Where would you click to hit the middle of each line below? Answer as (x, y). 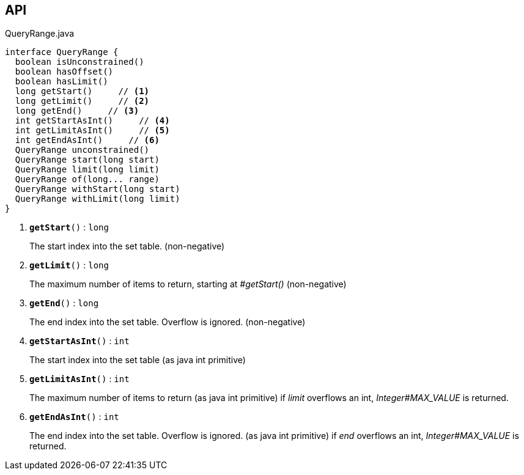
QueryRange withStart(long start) (98, 189)
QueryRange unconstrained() (82, 150)
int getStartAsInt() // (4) (92, 121)
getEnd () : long (64, 303)
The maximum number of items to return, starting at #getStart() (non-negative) (188, 284)
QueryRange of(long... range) (87, 179)
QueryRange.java (40, 34)
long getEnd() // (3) (77, 111)
